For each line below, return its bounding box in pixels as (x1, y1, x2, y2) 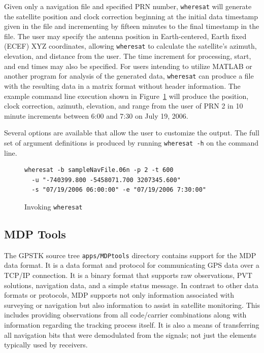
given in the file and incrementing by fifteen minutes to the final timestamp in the (4, 21, 259, 31)
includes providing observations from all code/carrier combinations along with (4, 309, 247, 320)
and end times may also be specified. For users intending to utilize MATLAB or (4, 60, 252, 71)
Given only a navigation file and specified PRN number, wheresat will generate (4, 1, 252, 11)
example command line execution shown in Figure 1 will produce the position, (4, 90, 249, 101)
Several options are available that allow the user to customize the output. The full (4, 127, 259, 138)
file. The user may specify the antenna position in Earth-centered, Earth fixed (4, 30, 247, 41)
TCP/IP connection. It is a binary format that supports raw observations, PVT (4, 270, 252, 280)
